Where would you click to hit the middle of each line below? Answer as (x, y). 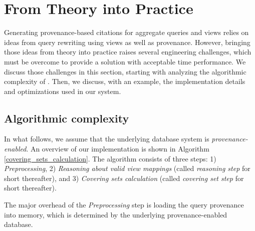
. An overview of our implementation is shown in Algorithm (118, 149)
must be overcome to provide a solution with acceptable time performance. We (125, 61)
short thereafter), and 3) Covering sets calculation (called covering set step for (124, 178)
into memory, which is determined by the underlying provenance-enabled (116, 214)
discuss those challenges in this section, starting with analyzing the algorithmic (125, 71)
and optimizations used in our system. (63, 91)
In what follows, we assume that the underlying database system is (107, 139)
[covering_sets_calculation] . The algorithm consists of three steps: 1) (110, 158)
